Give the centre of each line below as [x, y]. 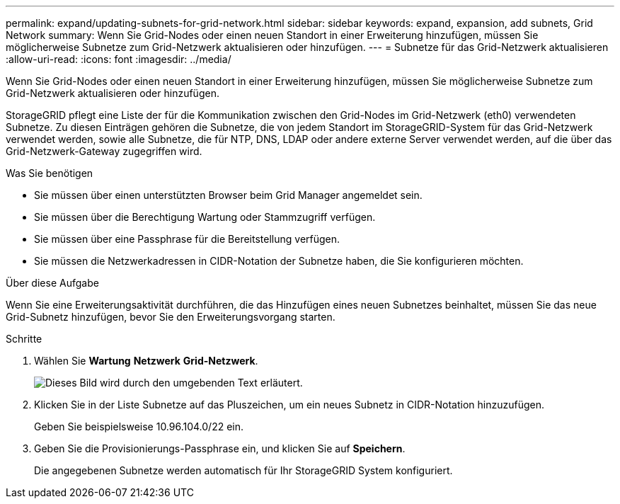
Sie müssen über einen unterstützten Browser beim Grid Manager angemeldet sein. [228, 195]
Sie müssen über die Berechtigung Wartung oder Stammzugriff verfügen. [205, 217]
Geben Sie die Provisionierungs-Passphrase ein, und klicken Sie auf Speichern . [220, 448]
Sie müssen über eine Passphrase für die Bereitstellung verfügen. [187, 239]
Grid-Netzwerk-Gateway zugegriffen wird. [104, 151]
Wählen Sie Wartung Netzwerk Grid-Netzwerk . [146, 361]
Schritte [24, 339]
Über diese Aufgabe [52, 283]
